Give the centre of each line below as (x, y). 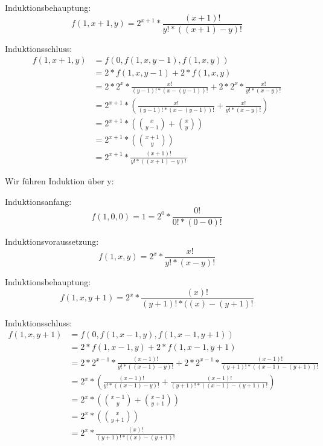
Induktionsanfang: (38, 201)
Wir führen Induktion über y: (59, 181)
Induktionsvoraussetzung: (52, 241)
